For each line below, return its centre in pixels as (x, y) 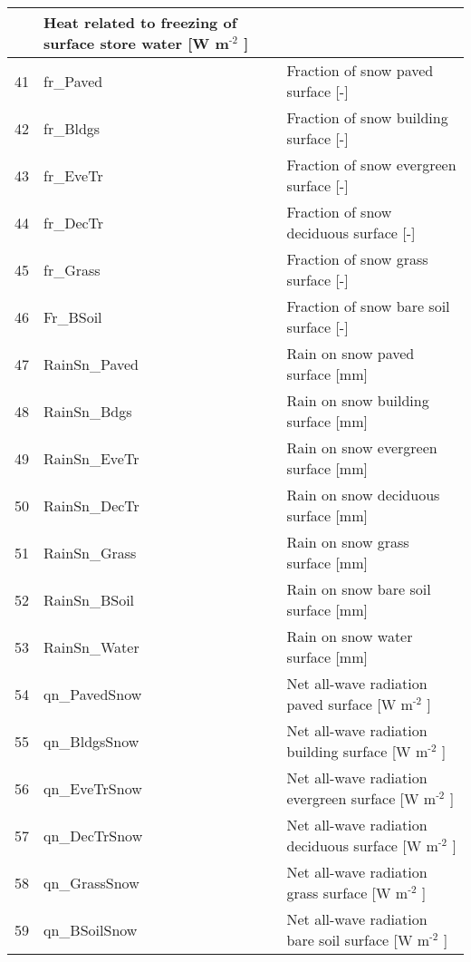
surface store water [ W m (136, 43)
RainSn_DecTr (91, 505)
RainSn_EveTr (91, 458)
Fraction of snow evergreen (371, 165)
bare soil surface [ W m (358, 940)
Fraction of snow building (367, 117)
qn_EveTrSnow (93, 788)
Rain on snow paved (351, 353)
